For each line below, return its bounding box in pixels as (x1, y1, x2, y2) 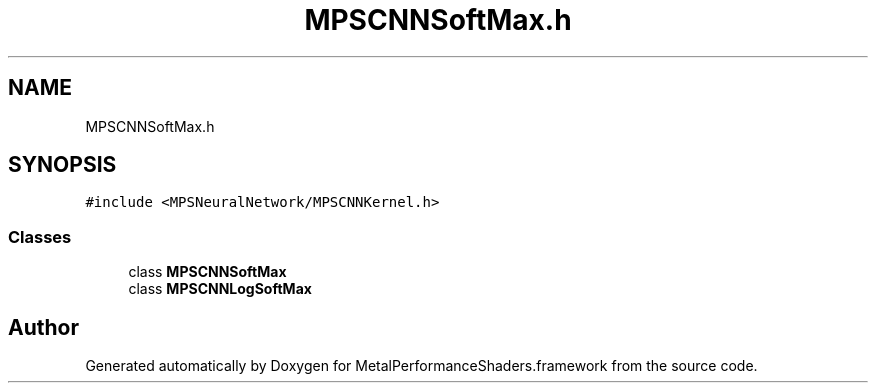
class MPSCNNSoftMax (128, 263, 287, 281)
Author (8, 314, 79, 340)
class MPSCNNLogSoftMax (128, 280, 312, 298)
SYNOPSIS (8, 152, 117, 178)
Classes (8, 226, 72, 247)
